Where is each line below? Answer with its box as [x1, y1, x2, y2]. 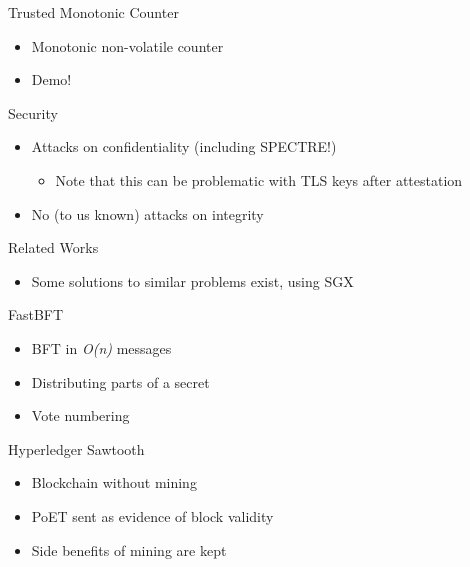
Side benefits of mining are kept [31, 539, 227, 560]
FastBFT [8, 304, 64, 325]
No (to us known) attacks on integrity [31, 203, 264, 224]
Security [8, 102, 58, 123]
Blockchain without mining [31, 472, 197, 493]
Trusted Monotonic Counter [8, 2, 179, 22]
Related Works [8, 237, 99, 258]
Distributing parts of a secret [31, 371, 210, 392]
